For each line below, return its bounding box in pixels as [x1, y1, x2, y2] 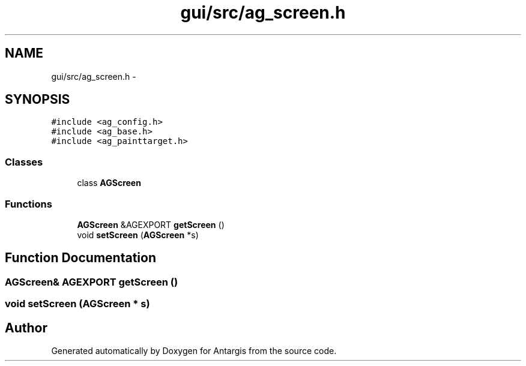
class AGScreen [77, 178, 141, 188]
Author [5, 320, 47, 335]
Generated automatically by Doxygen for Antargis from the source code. [51, 346, 337, 356]
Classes [5, 155, 43, 168]
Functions [5, 197, 52, 210]
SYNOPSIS [5, 92, 70, 107]
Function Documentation [5, 250, 156, 266]
